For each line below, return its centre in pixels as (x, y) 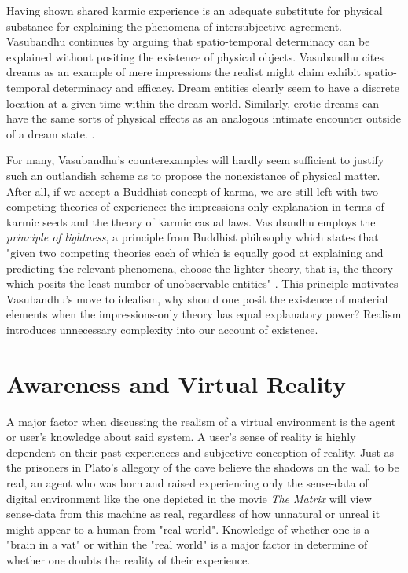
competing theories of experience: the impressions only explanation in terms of (195, 206)
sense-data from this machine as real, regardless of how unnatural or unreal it (193, 514)
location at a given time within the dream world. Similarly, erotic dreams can (193, 103)
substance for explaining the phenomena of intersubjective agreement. (174, 26)
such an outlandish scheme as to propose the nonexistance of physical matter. (193, 175)
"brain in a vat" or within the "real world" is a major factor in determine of (187, 544)
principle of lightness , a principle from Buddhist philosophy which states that (193, 237)
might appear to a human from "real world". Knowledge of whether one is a (188, 529)
